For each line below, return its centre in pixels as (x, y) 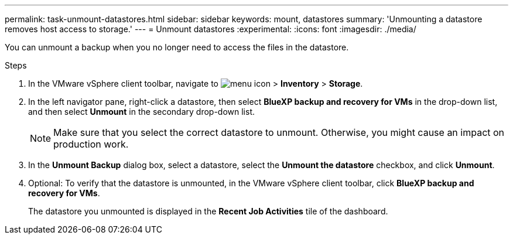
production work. (91, 144)
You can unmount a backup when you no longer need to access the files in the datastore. (177, 47)
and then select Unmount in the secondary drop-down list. (142, 112)
